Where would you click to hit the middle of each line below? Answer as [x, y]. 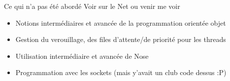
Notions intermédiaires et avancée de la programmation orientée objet [121, 22]
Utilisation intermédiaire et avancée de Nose [82, 56]
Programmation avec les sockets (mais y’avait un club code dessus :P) [121, 72]
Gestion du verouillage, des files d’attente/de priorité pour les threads [121, 39]
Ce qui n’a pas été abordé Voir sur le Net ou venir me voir [92, 6]
